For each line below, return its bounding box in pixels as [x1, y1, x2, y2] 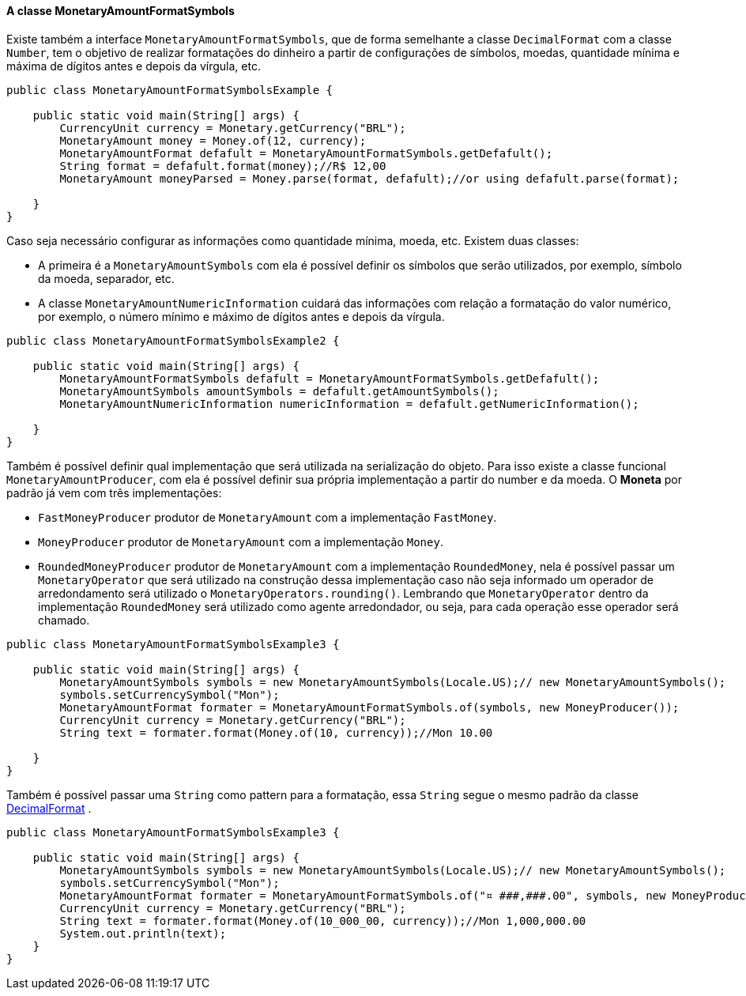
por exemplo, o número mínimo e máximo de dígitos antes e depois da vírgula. [38, 309, 445, 323]
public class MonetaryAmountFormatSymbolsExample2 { [6, 334, 340, 347]
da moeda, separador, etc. [38, 271, 175, 285]
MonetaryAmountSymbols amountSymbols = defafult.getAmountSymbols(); [59, 384, 499, 398]
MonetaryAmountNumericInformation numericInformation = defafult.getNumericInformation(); [59, 397, 639, 410]
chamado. [38, 613, 90, 627]
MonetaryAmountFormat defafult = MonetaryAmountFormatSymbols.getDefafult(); [59, 146, 553, 160]
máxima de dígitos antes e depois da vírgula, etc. [6, 58, 261, 73]
